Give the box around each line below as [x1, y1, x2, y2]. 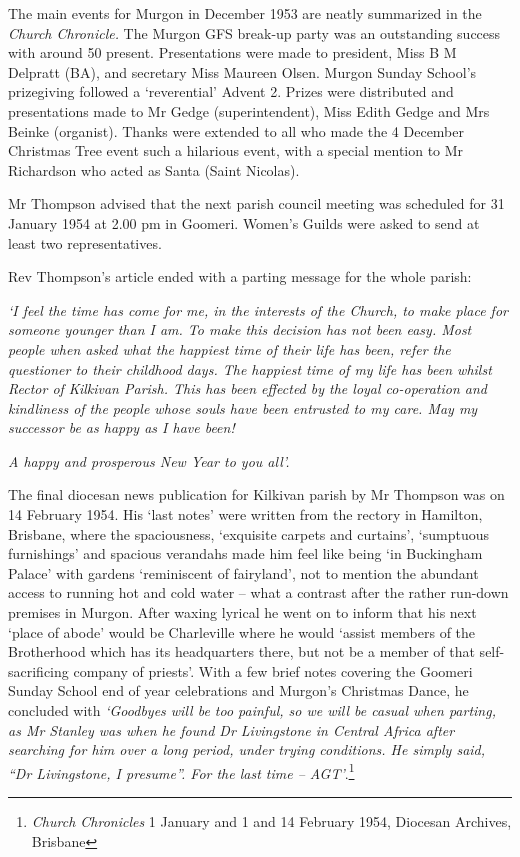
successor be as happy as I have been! [8, 417, 235, 438]
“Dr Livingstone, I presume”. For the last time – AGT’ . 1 [8, 759, 355, 783]
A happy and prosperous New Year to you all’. [8, 450, 290, 471]
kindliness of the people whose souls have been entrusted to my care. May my [8, 397, 478, 418]
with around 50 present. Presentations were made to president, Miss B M [8, 42, 457, 63]
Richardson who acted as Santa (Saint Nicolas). [8, 159, 300, 180]
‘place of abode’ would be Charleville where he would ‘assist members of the [8, 621, 476, 642]
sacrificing [8, 660, 69, 681]
